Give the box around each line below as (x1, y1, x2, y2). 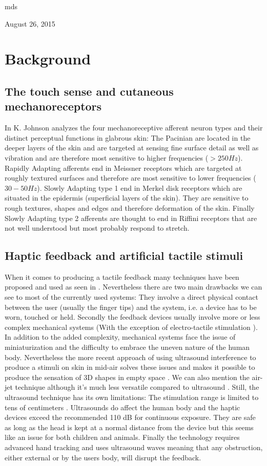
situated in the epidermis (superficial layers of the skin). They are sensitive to (5, 192, 249, 203)
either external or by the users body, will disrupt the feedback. (5, 452, 201, 462)
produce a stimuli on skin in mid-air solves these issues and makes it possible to (5, 362, 255, 372)
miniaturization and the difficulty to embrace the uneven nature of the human (5, 342, 250, 352)
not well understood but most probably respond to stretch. (5, 223, 190, 233)
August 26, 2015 (5, 18, 55, 29)
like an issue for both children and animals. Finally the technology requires (5, 432, 240, 442)
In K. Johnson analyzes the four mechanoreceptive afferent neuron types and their (5, 122, 263, 133)
